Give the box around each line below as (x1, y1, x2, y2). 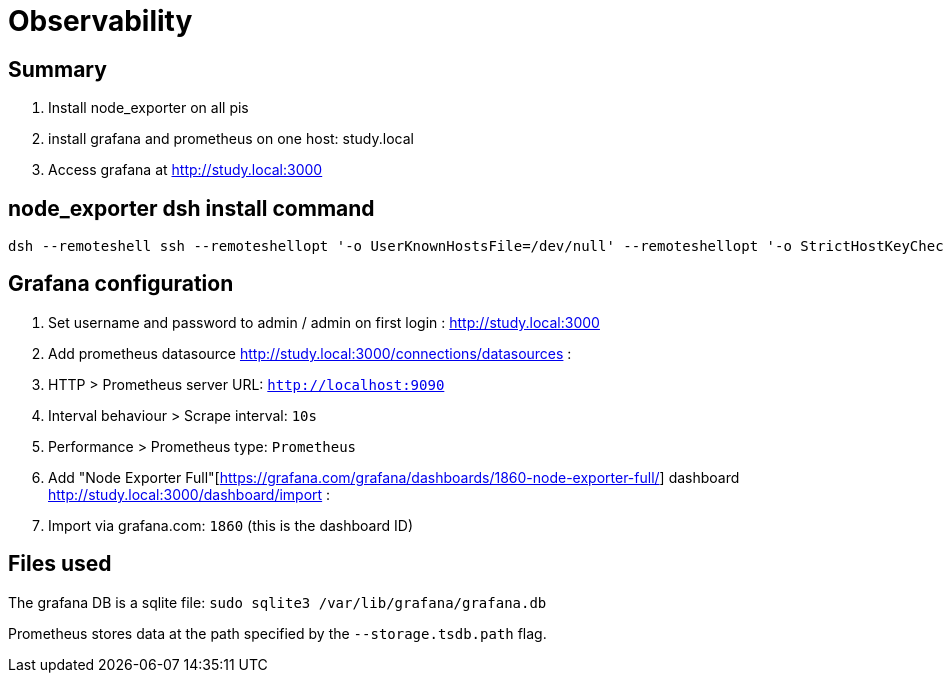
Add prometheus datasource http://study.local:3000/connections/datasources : (48, 344, 572, 362)
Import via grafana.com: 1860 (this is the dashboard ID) (48, 516, 413, 534)
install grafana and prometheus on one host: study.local (48, 130, 414, 148)
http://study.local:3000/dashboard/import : (48, 485, 331, 503)
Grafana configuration (8, 271, 234, 297)
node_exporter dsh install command (8, 195, 375, 221)
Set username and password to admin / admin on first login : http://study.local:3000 (48, 313, 600, 331)
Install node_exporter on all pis (48, 99, 249, 117)
